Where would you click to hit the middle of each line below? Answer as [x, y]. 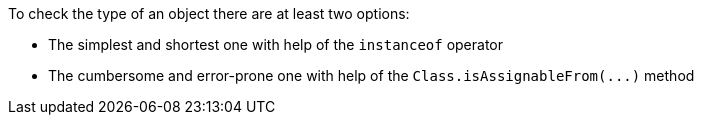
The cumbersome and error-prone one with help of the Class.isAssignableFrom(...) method [371, 75]
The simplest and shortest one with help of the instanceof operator [276, 44]
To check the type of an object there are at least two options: [209, 13]
